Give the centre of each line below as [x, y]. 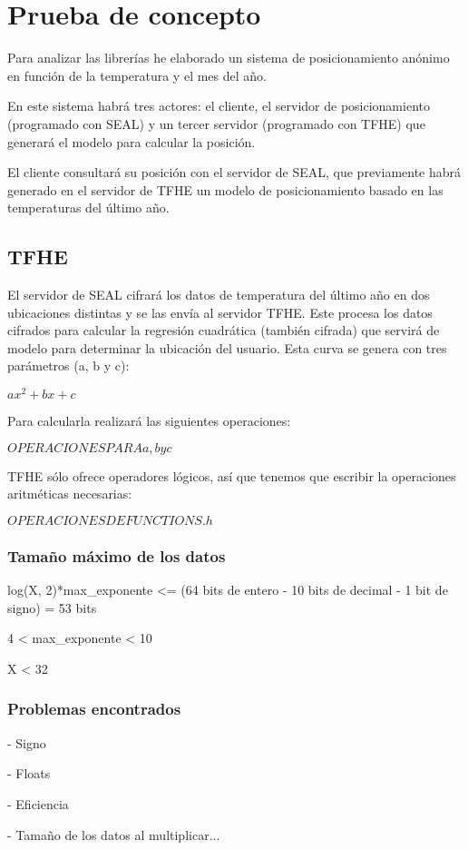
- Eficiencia [38, 803]
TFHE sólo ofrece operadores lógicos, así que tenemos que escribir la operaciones [232, 475]
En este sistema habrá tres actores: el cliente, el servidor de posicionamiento [219, 106]
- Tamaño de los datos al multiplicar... [114, 834]
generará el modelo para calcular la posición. [132, 141]
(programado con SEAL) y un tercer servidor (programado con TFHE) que [216, 123]
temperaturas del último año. [88, 208]
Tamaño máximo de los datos [117, 555]
